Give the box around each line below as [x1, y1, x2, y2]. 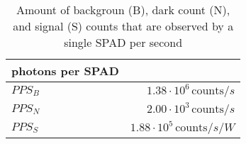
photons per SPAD [11, 62, 119, 79]
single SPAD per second [64, 34, 183, 50]
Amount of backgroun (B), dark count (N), [16, 1, 230, 18]
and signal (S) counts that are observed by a [13, 18, 234, 34]
